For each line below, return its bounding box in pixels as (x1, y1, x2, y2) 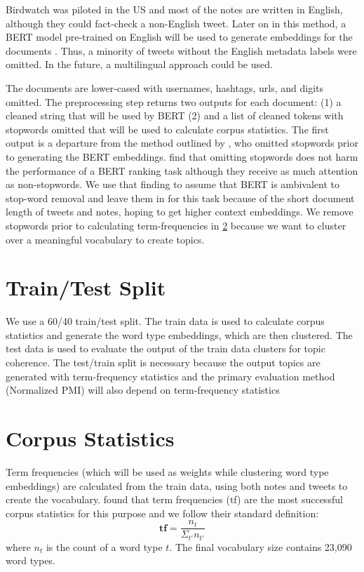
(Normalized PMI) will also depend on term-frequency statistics (6, 383, 280, 397)
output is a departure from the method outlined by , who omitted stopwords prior (6, 135, 358, 150)
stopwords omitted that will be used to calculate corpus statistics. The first (6, 121, 329, 136)
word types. (6, 553, 55, 568)
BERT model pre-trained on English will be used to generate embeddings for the (6, 29, 353, 44)
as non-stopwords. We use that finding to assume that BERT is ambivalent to (6, 177, 339, 192)
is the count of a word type (46, 539, 163, 554)
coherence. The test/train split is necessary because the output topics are (6, 355, 321, 369)
